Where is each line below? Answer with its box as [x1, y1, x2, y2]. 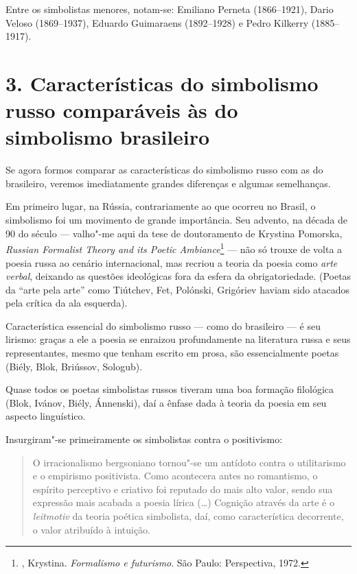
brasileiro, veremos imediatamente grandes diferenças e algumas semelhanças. [5, 176, 331, 190]
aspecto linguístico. [5, 409, 86, 423]
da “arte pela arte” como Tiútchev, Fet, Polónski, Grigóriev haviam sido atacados [5, 282, 349, 296]
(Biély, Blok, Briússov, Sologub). [5, 359, 143, 373]
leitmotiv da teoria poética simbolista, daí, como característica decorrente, [32, 509, 344, 523]
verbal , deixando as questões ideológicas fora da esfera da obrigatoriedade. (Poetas [5, 269, 352, 283]
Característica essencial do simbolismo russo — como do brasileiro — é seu [5, 318, 321, 333]
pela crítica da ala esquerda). [5, 296, 128, 310]
